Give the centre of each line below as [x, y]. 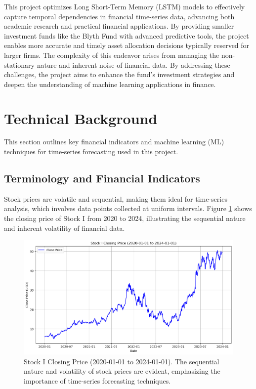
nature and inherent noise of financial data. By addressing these [133, 65]
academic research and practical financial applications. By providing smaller [119, 26]
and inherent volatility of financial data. [64, 228]
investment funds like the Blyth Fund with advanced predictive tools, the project [127, 35]
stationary [19, 65]
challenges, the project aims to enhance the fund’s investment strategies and [119, 74]
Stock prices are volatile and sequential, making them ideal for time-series [116, 198]
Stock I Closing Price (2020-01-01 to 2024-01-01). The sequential [122, 361]
